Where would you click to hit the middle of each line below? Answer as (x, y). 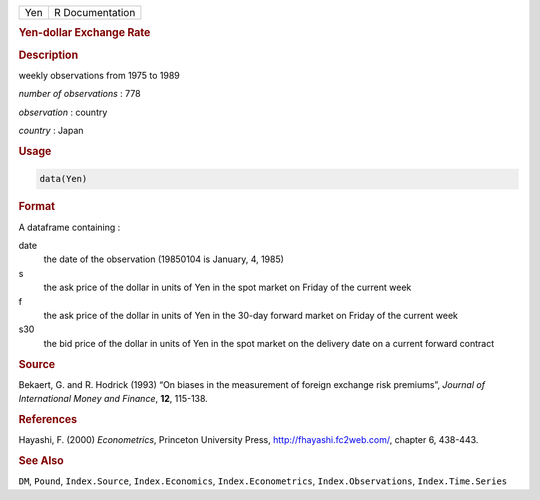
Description (48, 55)
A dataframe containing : (69, 227)
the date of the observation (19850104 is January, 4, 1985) (164, 259)
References (48, 419)
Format (36, 207)
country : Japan (51, 131)
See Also (41, 460)
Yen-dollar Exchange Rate (84, 33)
